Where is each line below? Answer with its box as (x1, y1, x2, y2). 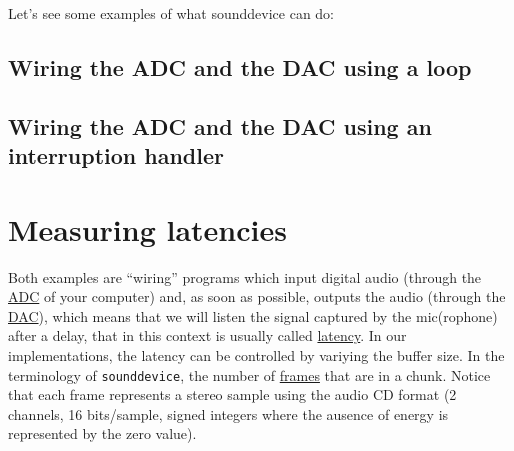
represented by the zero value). (8, 423, 197, 444)
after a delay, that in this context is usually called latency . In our (8, 325, 407, 346)
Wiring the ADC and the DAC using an (8, 110, 432, 141)
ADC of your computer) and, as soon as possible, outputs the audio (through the (8, 286, 506, 307)
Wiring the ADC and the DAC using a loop (8, 51, 472, 82)
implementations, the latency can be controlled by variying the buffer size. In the (8, 345, 505, 366)
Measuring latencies (8, 208, 287, 249)
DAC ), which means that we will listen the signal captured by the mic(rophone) (8, 305, 498, 326)
